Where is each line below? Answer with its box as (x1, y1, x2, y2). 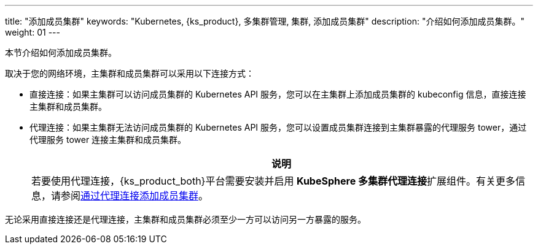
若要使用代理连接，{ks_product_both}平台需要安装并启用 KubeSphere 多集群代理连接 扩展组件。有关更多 (31, 175, 515, 187)
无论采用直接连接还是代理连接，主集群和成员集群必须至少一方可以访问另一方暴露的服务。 (5, 214, 366, 224)
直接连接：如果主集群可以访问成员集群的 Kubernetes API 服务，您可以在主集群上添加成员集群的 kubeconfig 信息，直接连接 (29, 89, 526, 99)
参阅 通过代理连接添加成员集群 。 (61, 190, 209, 202)
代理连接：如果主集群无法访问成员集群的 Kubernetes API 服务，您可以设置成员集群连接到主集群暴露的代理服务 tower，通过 (29, 122, 527, 132)
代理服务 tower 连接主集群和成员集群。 (29, 134, 187, 145)
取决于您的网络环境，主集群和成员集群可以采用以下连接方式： (5, 68, 254, 79)
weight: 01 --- (5, 27, 60, 37)
